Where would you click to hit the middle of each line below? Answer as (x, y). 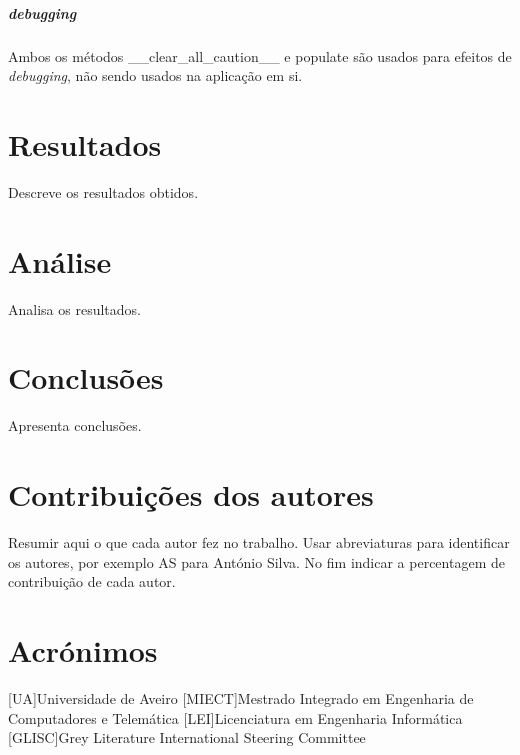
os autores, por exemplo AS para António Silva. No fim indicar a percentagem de (256, 561)
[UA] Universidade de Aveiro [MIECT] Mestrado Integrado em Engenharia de (241, 697)
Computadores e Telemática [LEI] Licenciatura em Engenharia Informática (235, 717)
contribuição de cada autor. (92, 581)
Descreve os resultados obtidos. (103, 191)
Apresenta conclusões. (75, 425)
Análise (60, 260)
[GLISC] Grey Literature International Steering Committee (187, 737)
